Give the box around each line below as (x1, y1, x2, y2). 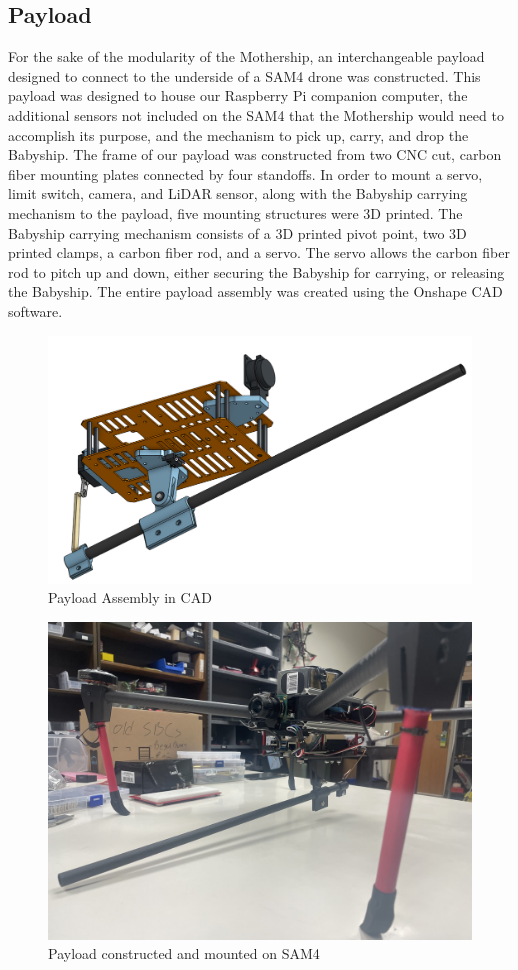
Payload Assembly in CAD (48, 587, 212, 608)
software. (8, 300, 63, 321)
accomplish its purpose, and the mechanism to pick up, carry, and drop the (8, 124, 469, 145)
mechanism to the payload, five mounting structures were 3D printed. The (8, 202, 463, 223)
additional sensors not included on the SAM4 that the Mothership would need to (8, 104, 504, 125)
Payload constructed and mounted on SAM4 (48, 943, 320, 964)
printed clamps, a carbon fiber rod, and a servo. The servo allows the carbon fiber (8, 242, 510, 263)
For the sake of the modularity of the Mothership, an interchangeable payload (8, 46, 485, 67)
